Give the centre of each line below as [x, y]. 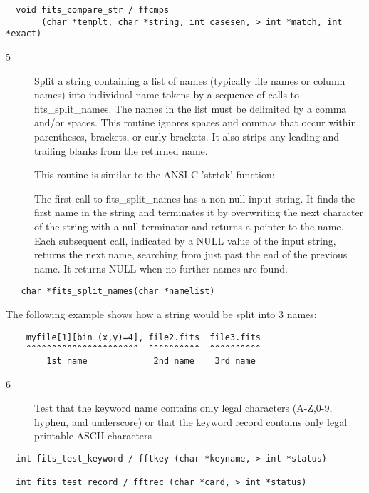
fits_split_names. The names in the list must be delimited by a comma [191, 108]
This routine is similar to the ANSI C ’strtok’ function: [155, 174]
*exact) [24, 34]
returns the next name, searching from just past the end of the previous [191, 254]
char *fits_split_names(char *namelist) [118, 291]
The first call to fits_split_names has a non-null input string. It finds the [195, 198]
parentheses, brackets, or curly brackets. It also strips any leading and [187, 136]
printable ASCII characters [93, 436]
